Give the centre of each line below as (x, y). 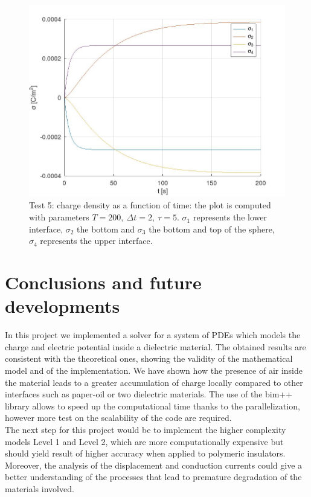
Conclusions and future (103, 282)
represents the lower (230, 217)
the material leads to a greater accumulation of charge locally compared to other (154, 382)
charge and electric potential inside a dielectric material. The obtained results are (155, 346)
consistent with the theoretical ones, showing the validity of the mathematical (149, 358)
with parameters (59, 217)
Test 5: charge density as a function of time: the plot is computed (150, 205)
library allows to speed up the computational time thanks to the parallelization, (152, 406)
